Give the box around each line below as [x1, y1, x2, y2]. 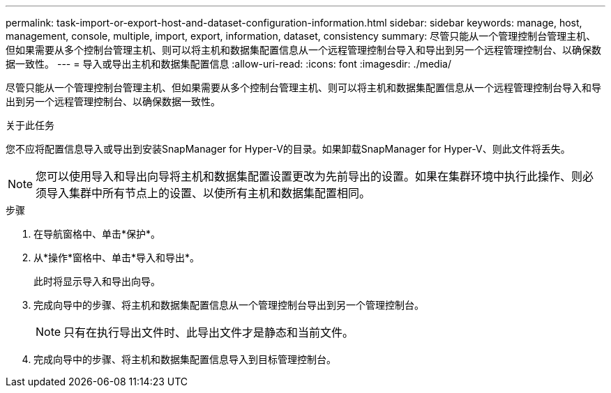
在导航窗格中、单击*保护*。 [33, 228, 161, 240]
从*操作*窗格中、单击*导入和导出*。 [33, 252, 200, 263]
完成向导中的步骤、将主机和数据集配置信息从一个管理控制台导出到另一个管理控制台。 [33, 299, 424, 311]
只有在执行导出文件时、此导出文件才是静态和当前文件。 [63, 325, 354, 339]
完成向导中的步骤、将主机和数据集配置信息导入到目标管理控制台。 [33, 353, 336, 365]
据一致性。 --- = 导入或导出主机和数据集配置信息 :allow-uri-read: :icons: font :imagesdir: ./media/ [6, 58, 451, 70]
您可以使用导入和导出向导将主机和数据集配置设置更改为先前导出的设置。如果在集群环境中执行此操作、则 [36, 169, 583, 183]
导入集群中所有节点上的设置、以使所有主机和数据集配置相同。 [47, 186, 371, 200]
